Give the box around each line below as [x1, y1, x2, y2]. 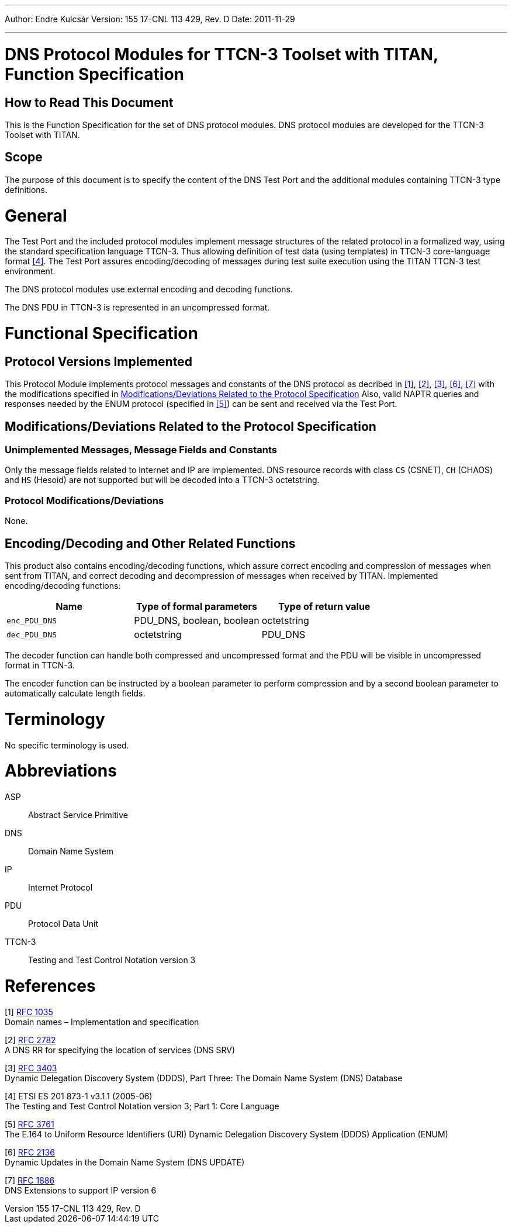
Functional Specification [5, 323, 198, 344]
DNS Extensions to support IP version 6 [5, 1185, 157, 1195]
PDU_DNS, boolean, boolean [134, 615, 260, 626]
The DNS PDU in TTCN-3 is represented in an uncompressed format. [5, 302, 270, 313]
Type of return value [278, 601, 371, 612]
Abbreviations [5, 761, 117, 781]
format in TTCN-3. [5, 660, 75, 670]
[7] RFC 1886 [5, 1175, 55, 1185]
